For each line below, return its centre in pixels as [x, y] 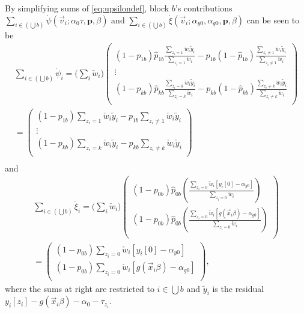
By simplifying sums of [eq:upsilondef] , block [87, 8]
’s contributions [204, 8]
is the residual [238, 288]
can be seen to [273, 19]
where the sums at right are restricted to [80, 288]
